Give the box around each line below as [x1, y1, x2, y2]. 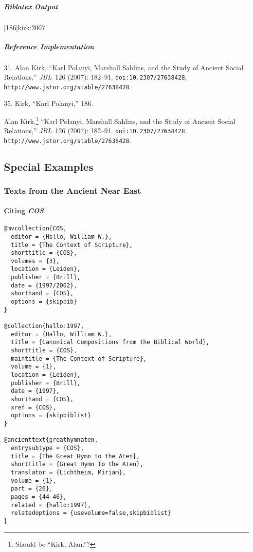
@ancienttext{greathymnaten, [4, 436, 98, 444]
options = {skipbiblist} [11, 412, 91, 419]
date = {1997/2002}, [11, 282, 77, 289]
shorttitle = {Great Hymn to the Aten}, [11, 461, 144, 468]
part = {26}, [11, 485, 53, 492]
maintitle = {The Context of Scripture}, [11, 355, 147, 362]
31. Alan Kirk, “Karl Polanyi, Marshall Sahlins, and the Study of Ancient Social [4, 62, 244, 72]
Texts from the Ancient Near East [4, 184, 141, 197]
